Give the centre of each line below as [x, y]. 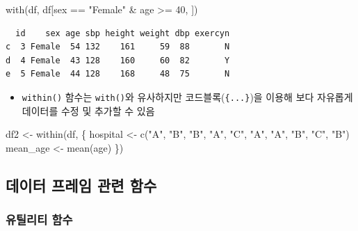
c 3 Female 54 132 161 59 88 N [118, 47]
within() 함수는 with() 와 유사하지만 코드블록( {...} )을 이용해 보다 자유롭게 [187, 96]
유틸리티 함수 [39, 220]
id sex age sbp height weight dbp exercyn [123, 33]
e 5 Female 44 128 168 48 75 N [118, 74]
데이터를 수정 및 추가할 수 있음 [88, 110]
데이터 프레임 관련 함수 [81, 185]
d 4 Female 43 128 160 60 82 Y [118, 60]
